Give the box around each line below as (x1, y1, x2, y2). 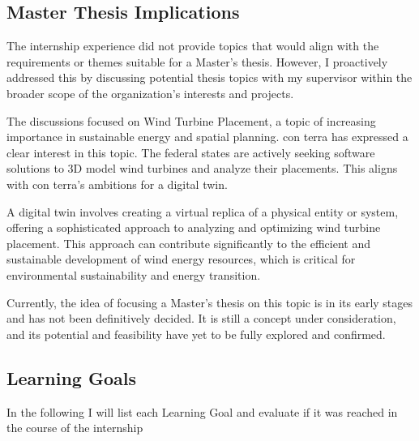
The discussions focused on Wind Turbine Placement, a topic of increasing (6, 112, 376, 129)
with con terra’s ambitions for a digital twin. (6, 175, 228, 192)
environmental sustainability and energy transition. (6, 266, 261, 283)
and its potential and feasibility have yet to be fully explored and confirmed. (6, 325, 386, 342)
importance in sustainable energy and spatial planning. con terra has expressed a (6, 128, 408, 145)
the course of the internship (6, 419, 143, 436)
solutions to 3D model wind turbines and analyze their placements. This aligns (6, 160, 398, 177)
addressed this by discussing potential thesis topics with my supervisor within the (6, 69, 413, 86)
